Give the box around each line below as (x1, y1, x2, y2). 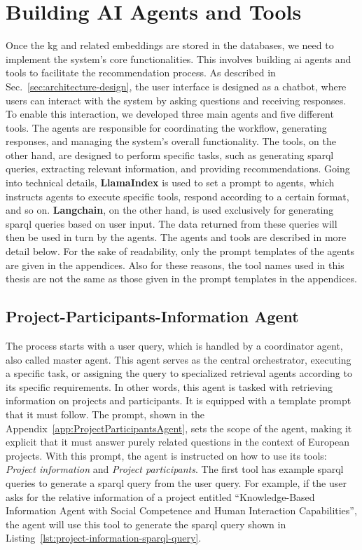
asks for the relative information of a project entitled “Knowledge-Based (6, 489, 315, 504)
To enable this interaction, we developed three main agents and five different (6, 106, 334, 121)
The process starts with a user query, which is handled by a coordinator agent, (6, 338, 343, 353)
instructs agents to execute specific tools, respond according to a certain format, (6, 188, 349, 203)
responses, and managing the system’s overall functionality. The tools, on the (6, 134, 336, 149)
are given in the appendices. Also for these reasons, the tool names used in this (6, 257, 344, 272)
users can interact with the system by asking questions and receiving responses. (6, 92, 347, 107)
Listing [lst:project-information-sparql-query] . (6, 530, 202, 545)
